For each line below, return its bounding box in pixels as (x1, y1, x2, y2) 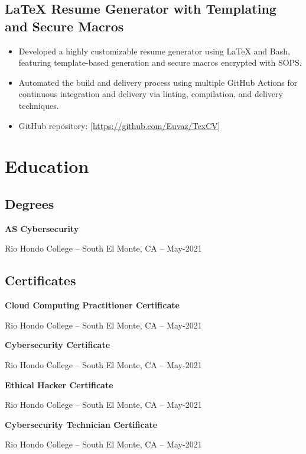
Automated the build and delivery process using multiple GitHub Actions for (18, 76, 298, 88)
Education (5, 154, 89, 178)
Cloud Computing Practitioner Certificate (5, 299, 180, 311)
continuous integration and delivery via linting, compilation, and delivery (18, 88, 283, 100)
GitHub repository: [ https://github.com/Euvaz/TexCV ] (18, 119, 220, 131)
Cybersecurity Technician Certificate (5, 418, 158, 430)
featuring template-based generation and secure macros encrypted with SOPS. (18, 56, 302, 69)
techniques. (18, 99, 59, 111)
